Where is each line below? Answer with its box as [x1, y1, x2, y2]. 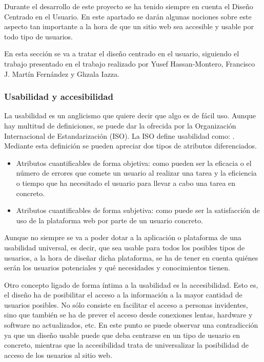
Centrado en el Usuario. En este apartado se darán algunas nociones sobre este [4, 11, 252, 22]
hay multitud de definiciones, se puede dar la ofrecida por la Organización [4, 120, 236, 131]
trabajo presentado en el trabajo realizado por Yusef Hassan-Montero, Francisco [4, 58, 255, 69]
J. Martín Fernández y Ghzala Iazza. [4, 68, 119, 79]
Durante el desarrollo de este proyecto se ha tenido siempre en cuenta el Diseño [4, 1, 253, 11]
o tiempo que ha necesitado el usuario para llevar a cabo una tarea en [16, 177, 236, 188]
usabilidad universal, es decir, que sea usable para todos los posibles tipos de [4, 242, 245, 252]
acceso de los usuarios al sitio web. [4, 349, 112, 360]
